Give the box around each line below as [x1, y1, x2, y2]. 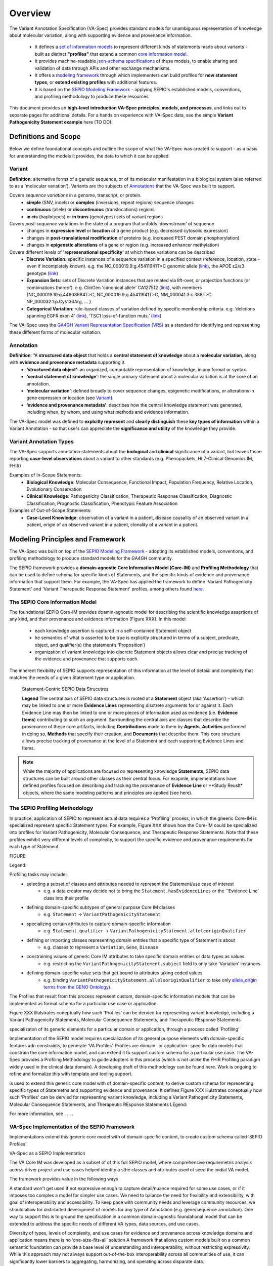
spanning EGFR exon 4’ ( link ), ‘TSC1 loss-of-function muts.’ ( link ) [26, 313, 162, 319]
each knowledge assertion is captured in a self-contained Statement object [34, 627, 192, 634]
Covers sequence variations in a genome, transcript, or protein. [9, 192, 142, 199]
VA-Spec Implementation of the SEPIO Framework [9, 1123, 135, 1130]
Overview [9, 8, 51, 19]
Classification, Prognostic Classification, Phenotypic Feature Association [26, 500, 178, 506]
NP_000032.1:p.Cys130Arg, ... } [26, 299, 92, 305]
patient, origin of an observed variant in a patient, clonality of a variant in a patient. [26, 522, 199, 528]
